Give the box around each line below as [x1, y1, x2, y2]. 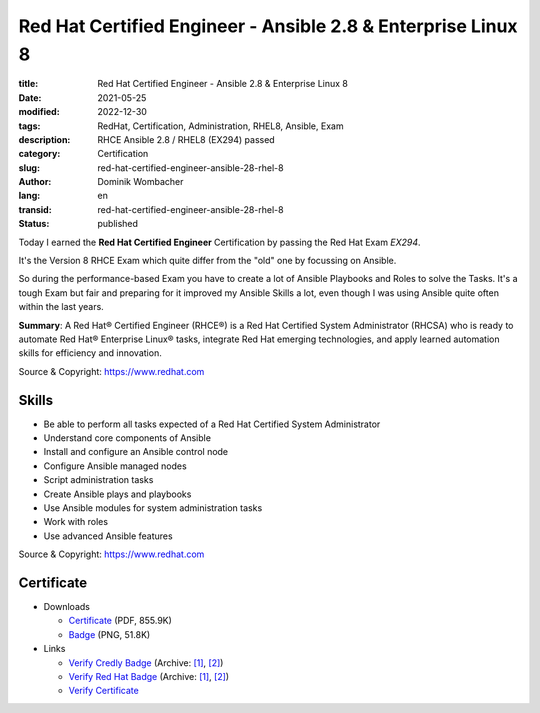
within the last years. [18, 301, 104, 313]
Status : [18, 218, 50, 230]
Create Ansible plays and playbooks [43, 488, 192, 500]
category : [18, 148, 61, 160]
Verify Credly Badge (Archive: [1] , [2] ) [68, 656, 224, 669]
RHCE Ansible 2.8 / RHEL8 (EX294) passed [97, 133, 275, 145]
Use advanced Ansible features [43, 530, 174, 542]
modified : [18, 106, 60, 118]
